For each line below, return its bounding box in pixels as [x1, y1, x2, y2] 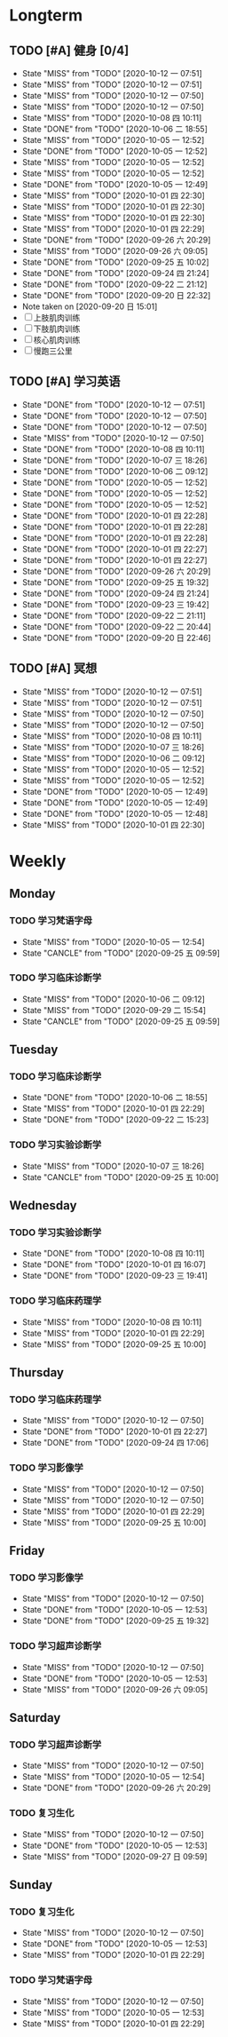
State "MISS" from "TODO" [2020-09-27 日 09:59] [21, 1851, 208, 1861]
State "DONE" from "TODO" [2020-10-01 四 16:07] [21, 1259, 207, 1270]
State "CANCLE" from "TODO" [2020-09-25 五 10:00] [21, 1171, 219, 1182]
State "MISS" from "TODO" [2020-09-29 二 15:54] [21, 1004, 207, 1015]
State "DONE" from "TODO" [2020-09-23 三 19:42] [21, 598, 210, 609]
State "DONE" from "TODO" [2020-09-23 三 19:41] [21, 1271, 208, 1281]
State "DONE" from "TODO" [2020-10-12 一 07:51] [21, 399, 206, 409]
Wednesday [9, 1198, 77, 1213]
